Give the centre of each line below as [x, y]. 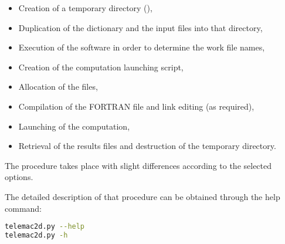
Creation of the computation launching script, [101, 67]
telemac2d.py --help [45, 227]
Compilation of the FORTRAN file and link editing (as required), [136, 106]
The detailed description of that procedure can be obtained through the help [142, 196]
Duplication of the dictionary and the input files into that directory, [140, 27]
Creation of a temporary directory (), [85, 8]
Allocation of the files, [58, 87]
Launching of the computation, [74, 126]
